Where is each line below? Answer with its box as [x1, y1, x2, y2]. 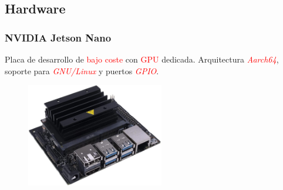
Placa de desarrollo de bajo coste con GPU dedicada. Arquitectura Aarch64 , [5, 53, 279, 65]
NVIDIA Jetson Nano [5, 30, 112, 44]
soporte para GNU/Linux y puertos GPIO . [5, 64, 159, 77]
